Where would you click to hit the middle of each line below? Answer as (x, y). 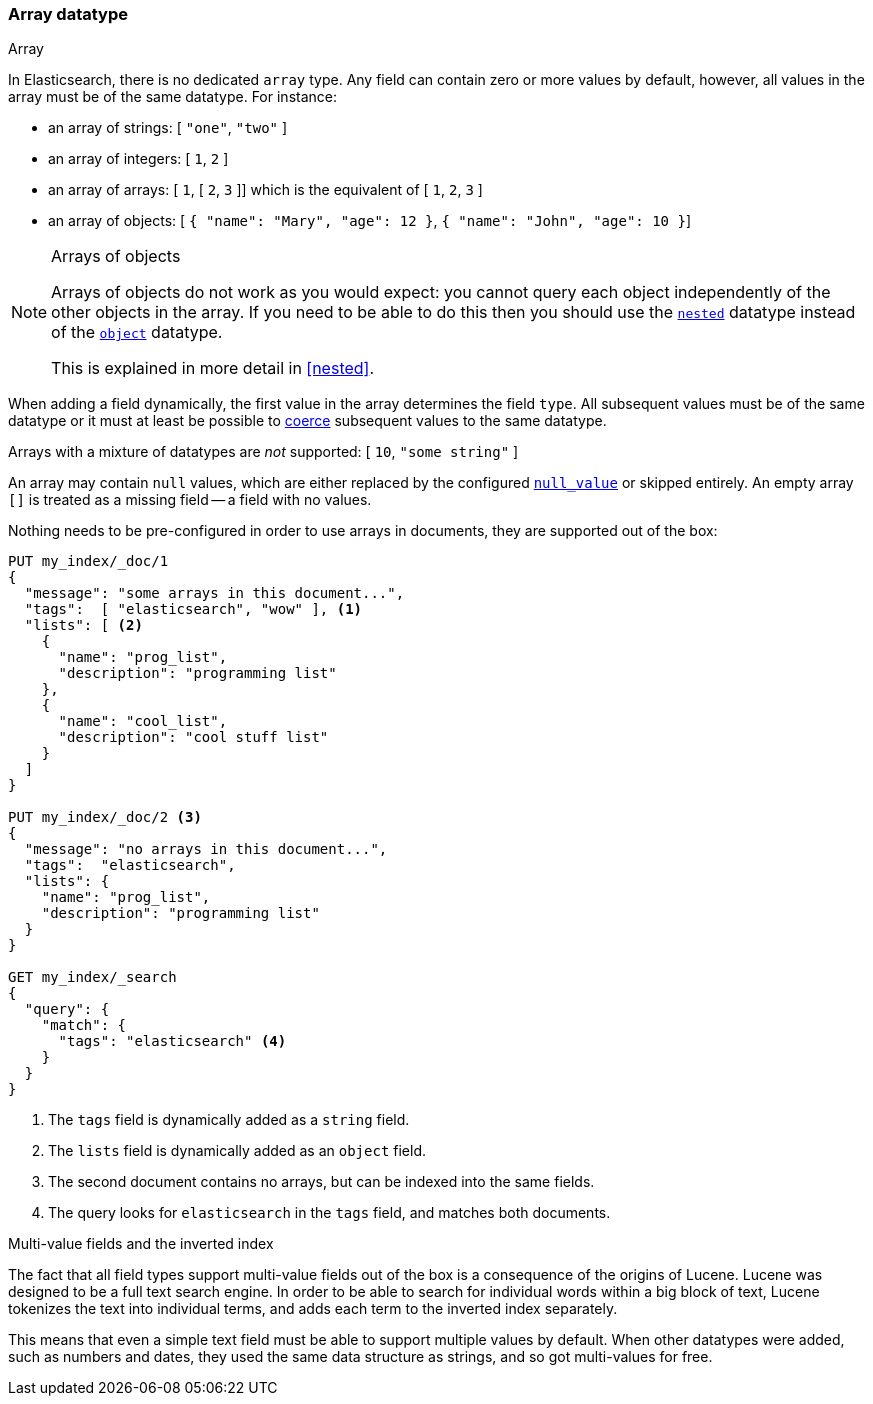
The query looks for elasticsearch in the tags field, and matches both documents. (329, 1213)
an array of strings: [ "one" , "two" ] (168, 128)
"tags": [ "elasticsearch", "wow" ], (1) (193, 609)
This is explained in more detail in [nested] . (213, 368)
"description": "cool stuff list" (193, 737)
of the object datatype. (137, 332)
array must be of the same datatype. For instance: (172, 97)
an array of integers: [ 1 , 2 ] (138, 159)
